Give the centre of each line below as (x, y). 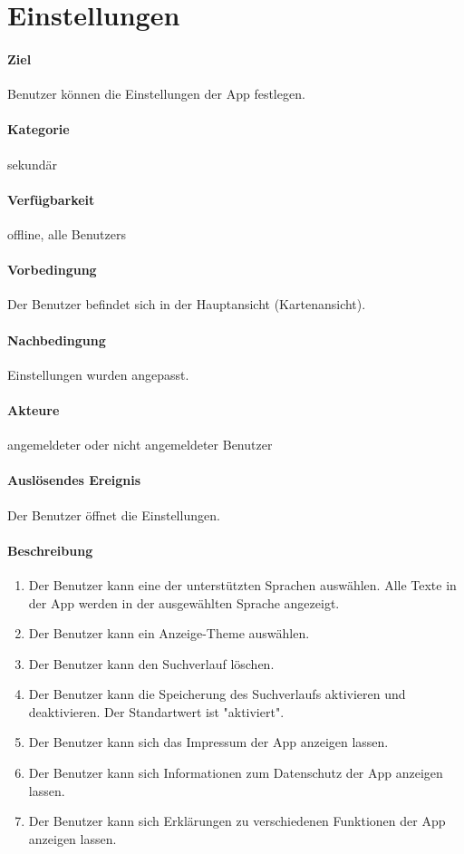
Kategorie (39, 129)
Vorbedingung (52, 270)
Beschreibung (50, 550)
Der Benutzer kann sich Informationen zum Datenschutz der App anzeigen (236, 773)
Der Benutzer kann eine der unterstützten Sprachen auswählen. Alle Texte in (242, 584)
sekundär (32, 164)
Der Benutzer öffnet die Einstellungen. (114, 514)
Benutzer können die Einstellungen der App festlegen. (156, 94)
